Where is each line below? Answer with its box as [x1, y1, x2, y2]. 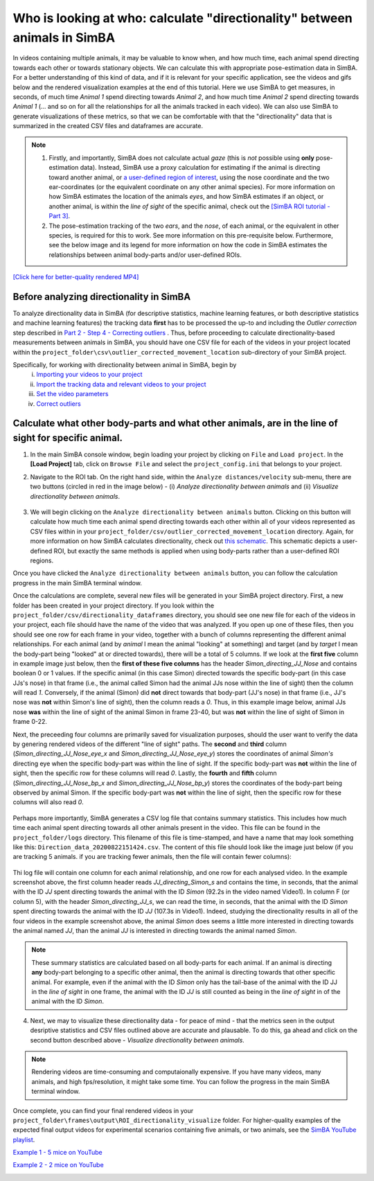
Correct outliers [36, 399, 81, 408]
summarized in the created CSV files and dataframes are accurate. [12, 122, 204, 130]
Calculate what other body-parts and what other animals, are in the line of [12, 418, 339, 429]
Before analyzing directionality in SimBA [12, 291, 191, 303]
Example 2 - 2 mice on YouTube [12, 1161, 104, 1169]
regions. [30, 556, 54, 565]
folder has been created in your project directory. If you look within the [12, 601, 215, 610]
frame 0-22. [12, 718, 48, 726]
